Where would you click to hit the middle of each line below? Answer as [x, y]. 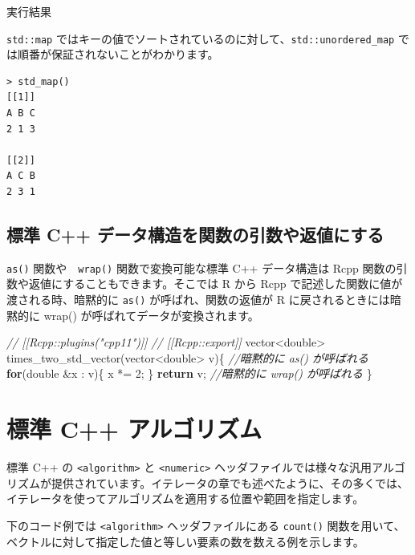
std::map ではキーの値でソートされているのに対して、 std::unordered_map [201, 38]
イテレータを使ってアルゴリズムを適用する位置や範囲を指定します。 [185, 498]
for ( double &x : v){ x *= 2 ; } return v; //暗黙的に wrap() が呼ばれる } [189, 373]
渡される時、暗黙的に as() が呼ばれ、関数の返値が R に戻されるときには [198, 300]
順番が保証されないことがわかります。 [118, 54]
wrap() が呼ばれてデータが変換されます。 [151, 315]
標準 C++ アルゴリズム [134, 429]
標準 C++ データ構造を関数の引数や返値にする [195, 234]
